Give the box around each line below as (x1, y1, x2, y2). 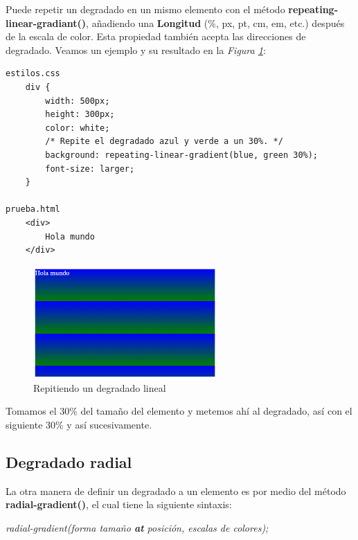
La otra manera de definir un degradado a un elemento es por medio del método (6, 483, 346, 498)
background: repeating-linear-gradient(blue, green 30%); (45, 150, 319, 160)
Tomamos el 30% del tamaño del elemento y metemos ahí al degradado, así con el (6, 404, 352, 418)
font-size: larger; (45, 163, 135, 174)
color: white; (45, 123, 110, 133)
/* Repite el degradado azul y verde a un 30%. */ (45, 136, 283, 147)
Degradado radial (6, 451, 132, 472)
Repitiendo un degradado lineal (33, 380, 166, 395)
